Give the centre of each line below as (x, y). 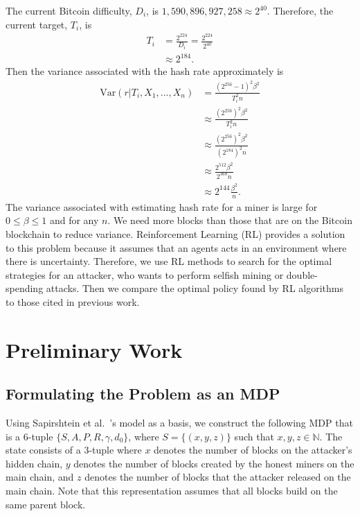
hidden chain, (34, 463)
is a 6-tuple (29, 436)
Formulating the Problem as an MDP (143, 394)
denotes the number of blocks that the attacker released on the (218, 477)
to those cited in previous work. (73, 301)
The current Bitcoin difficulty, (69, 10)
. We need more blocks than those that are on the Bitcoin (230, 220)
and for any (74, 220)
